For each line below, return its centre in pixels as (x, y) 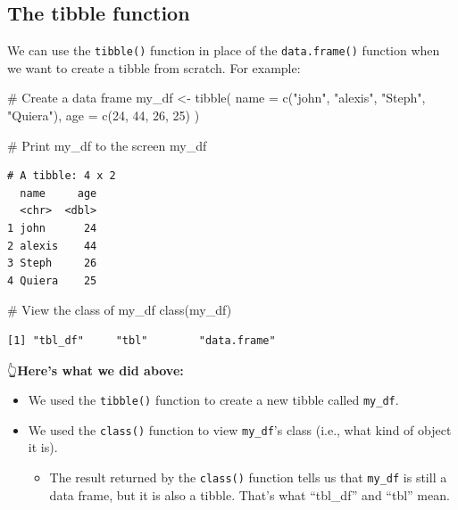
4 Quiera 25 (52, 280)
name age (58, 193)
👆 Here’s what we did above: (96, 370)
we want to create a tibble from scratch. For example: (154, 67)
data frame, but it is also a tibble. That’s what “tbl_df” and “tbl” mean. (250, 494)
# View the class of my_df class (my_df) (120, 310)
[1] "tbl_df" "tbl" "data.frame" (142, 340)
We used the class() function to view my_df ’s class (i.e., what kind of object (240, 429)
